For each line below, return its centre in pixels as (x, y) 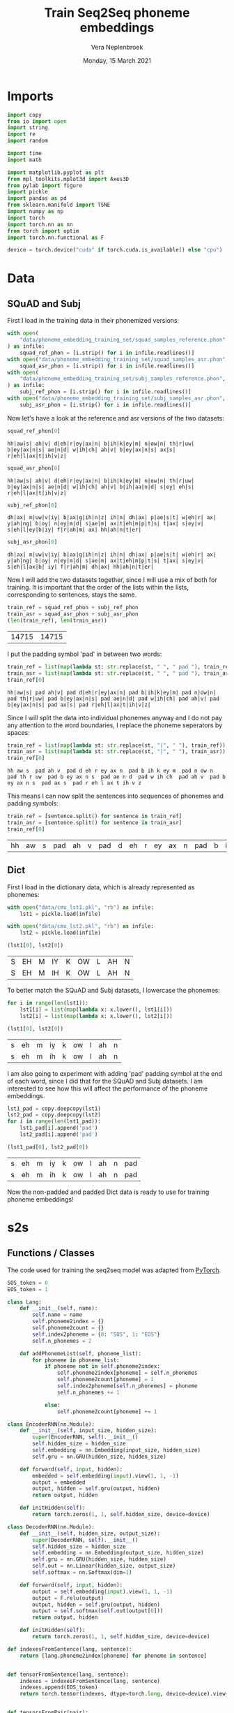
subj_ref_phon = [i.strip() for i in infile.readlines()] (106, 392)
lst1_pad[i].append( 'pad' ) (59, 1128)
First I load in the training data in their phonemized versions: (93, 321)
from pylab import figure (45, 185)
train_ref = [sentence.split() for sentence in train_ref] (95, 816)
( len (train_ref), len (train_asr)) (57, 621)
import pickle (28, 192)
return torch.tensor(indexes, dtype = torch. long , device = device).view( (124, 1694)
